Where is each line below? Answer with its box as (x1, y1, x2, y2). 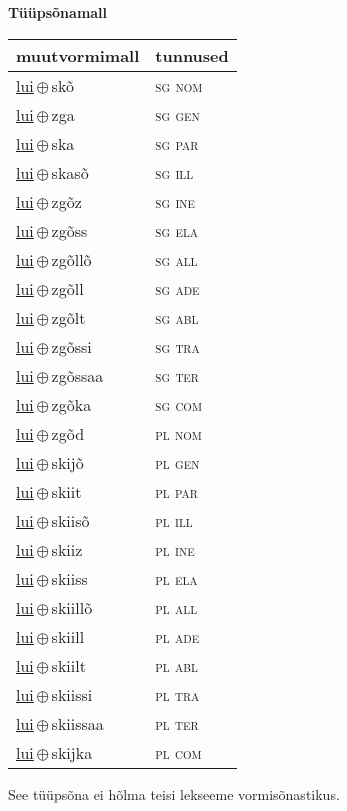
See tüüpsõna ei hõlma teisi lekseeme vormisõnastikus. (8, 783, 340, 804)
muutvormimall (16, 43, 140, 67)
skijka (51, 740, 93, 764)
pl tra (155, 682, 200, 706)
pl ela (155, 566, 198, 590)
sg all (155, 247, 198, 271)
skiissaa (51, 711, 104, 735)
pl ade (155, 624, 200, 648)
